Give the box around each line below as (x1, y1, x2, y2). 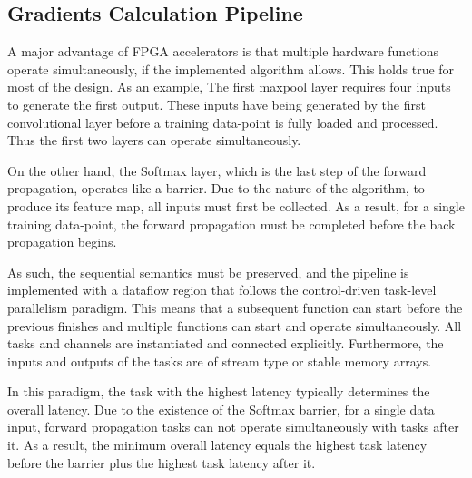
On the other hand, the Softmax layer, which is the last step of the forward (7, 161, 427, 180)
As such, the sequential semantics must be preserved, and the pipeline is (7, 262, 409, 281)
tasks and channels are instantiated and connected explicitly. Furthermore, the (7, 334, 444, 353)
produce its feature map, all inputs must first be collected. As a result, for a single (7, 196, 465, 215)
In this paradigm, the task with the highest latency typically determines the (7, 382, 430, 401)
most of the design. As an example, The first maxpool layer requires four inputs (7, 77, 451, 96)
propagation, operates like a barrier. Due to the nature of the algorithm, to (7, 179, 425, 198)
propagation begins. (7, 232, 117, 251)
